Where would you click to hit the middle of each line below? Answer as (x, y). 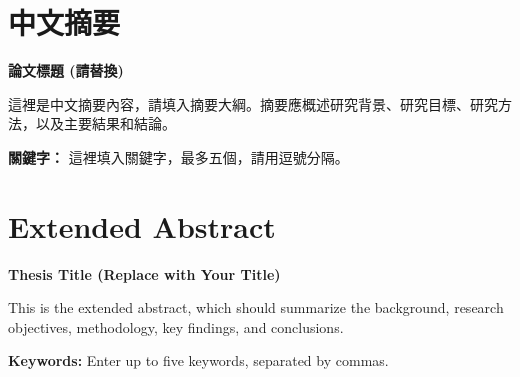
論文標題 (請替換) (66, 70)
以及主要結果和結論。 (105, 123)
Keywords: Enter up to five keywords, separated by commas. (198, 360)
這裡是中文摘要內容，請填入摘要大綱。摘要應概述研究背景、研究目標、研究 (253, 103)
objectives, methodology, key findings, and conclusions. (176, 326)
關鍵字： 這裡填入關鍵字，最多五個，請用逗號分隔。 (178, 156)
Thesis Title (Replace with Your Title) (144, 273)
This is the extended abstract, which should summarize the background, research (256, 307)
